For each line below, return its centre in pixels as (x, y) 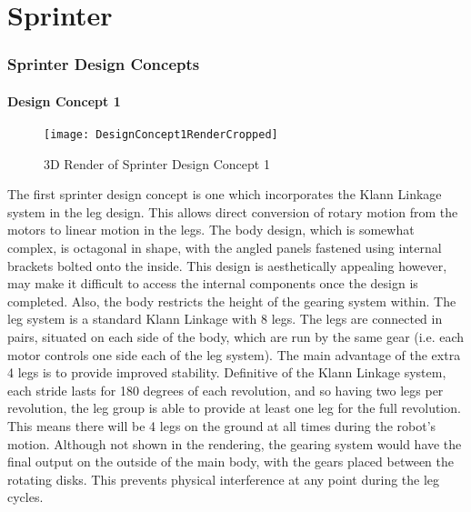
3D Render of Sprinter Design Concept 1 (157, 163)
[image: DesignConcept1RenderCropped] (161, 135)
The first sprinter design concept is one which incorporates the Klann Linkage (225, 194)
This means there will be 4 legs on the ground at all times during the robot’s (222, 425)
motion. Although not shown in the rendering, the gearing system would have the (235, 443)
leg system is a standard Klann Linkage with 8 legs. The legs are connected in (225, 319)
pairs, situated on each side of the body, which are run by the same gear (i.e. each (236, 337)
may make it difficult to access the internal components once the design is (213, 283)
